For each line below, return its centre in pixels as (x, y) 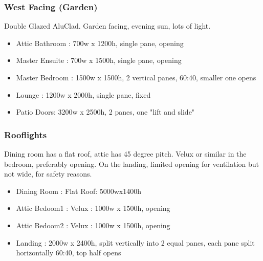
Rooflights (26, 134)
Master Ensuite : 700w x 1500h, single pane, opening (99, 60)
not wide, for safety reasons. (48, 174)
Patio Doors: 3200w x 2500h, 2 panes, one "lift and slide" (105, 112)
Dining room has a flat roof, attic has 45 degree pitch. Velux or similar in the (125, 154)
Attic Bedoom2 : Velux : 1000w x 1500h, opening (93, 225)
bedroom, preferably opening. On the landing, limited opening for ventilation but (132, 164)
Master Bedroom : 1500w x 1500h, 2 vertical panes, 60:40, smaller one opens (136, 77)
